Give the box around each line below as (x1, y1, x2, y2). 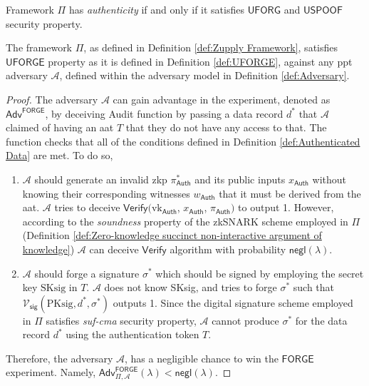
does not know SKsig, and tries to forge (104, 280, 277, 295)
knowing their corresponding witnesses (22, 186, 190, 200)
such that (293, 280, 335, 295)
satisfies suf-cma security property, (46, 313, 197, 327)
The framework (6, 40, 73, 55)
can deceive (89, 241, 139, 256)
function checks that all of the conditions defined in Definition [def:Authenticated (6, 133, 360, 148)
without (312, 171, 347, 186)
